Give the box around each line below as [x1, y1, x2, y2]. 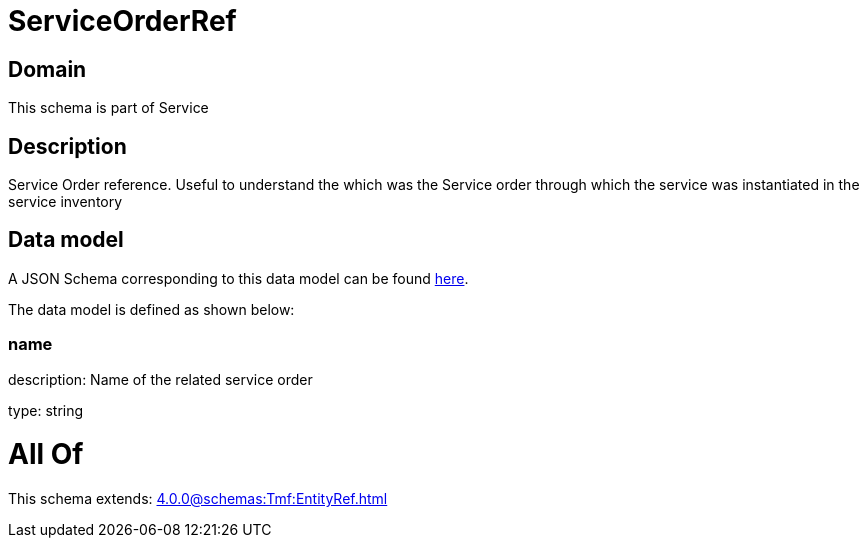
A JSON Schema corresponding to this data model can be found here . [8, 269, 469, 287]
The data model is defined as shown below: [8, 300, 295, 318]
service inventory [8, 193, 123, 211]
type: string [8, 401, 84, 419]
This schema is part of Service [8, 99, 209, 117]
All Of [8, 437, 84, 472]
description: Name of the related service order [8, 370, 313, 388]
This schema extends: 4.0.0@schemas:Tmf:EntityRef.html [8, 490, 388, 508]
